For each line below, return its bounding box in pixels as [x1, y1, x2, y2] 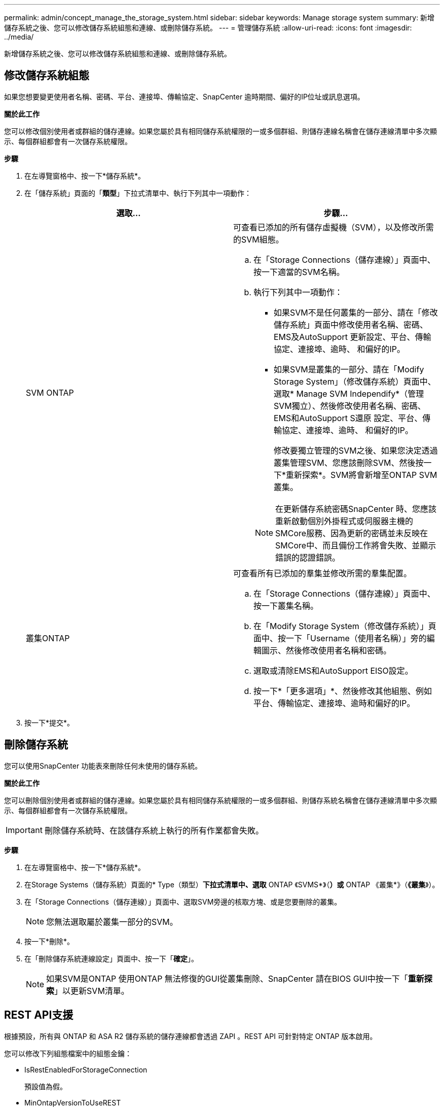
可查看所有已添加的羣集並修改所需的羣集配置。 [233, 568, 412, 578]
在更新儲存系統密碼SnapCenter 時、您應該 [275, 503, 436, 514]
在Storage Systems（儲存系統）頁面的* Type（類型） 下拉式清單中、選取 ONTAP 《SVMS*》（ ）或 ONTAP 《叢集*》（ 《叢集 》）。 [24, 880, 439, 889]
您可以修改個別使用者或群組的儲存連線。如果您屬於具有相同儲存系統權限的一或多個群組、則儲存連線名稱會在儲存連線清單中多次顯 [4, 126, 437, 135]
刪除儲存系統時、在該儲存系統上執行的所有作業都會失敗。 [44, 825, 264, 836]
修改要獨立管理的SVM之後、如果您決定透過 [274, 445, 438, 456]
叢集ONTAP [26, 633, 70, 643]
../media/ [4, 32, 34, 41]
